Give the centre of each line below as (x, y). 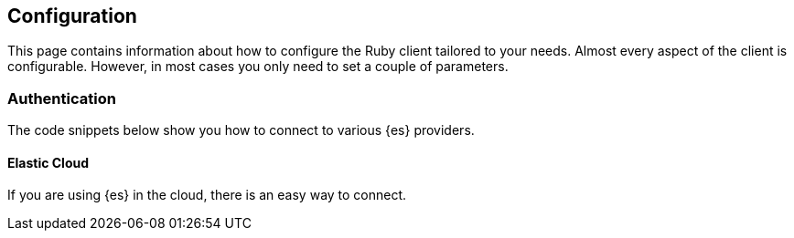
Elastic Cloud (48, 162)
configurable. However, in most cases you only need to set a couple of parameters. (258, 67)
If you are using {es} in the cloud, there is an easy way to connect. (207, 195)
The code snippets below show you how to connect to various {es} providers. (241, 130)
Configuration (72, 16)
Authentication (62, 98)
